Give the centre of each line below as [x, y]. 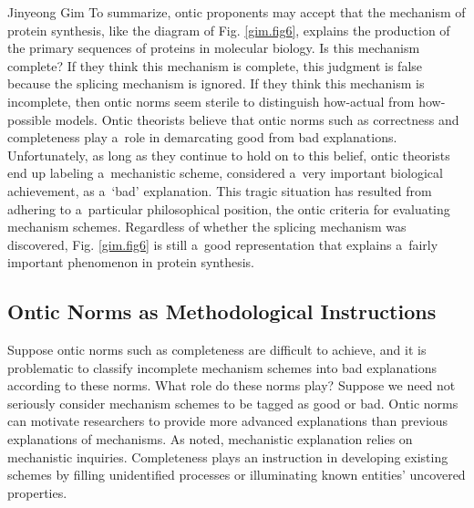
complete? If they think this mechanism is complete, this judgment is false [215, 65]
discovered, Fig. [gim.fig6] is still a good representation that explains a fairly [223, 244]
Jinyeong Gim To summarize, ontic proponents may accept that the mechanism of [237, 12]
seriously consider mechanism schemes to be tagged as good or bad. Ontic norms [233, 403]
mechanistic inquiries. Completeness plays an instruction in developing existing [228, 456]
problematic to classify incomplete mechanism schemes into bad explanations [222, 367]
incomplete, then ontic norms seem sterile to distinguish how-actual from [211, 101]
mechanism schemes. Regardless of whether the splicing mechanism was [207, 227]
